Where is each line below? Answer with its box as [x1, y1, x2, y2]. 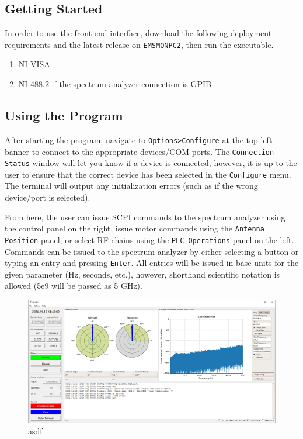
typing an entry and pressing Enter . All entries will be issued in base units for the [5, 257, 299, 269]
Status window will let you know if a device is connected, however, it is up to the [5, 157, 297, 169]
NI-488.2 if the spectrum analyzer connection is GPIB [18, 78, 211, 90]
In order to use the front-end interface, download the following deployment [5, 27, 272, 39]
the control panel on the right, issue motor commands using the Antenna [5, 222, 264, 234]
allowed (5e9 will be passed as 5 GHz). [5, 279, 142, 292]
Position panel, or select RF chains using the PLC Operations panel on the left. [5, 233, 294, 246]
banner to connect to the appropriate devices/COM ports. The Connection [5, 145, 274, 157]
